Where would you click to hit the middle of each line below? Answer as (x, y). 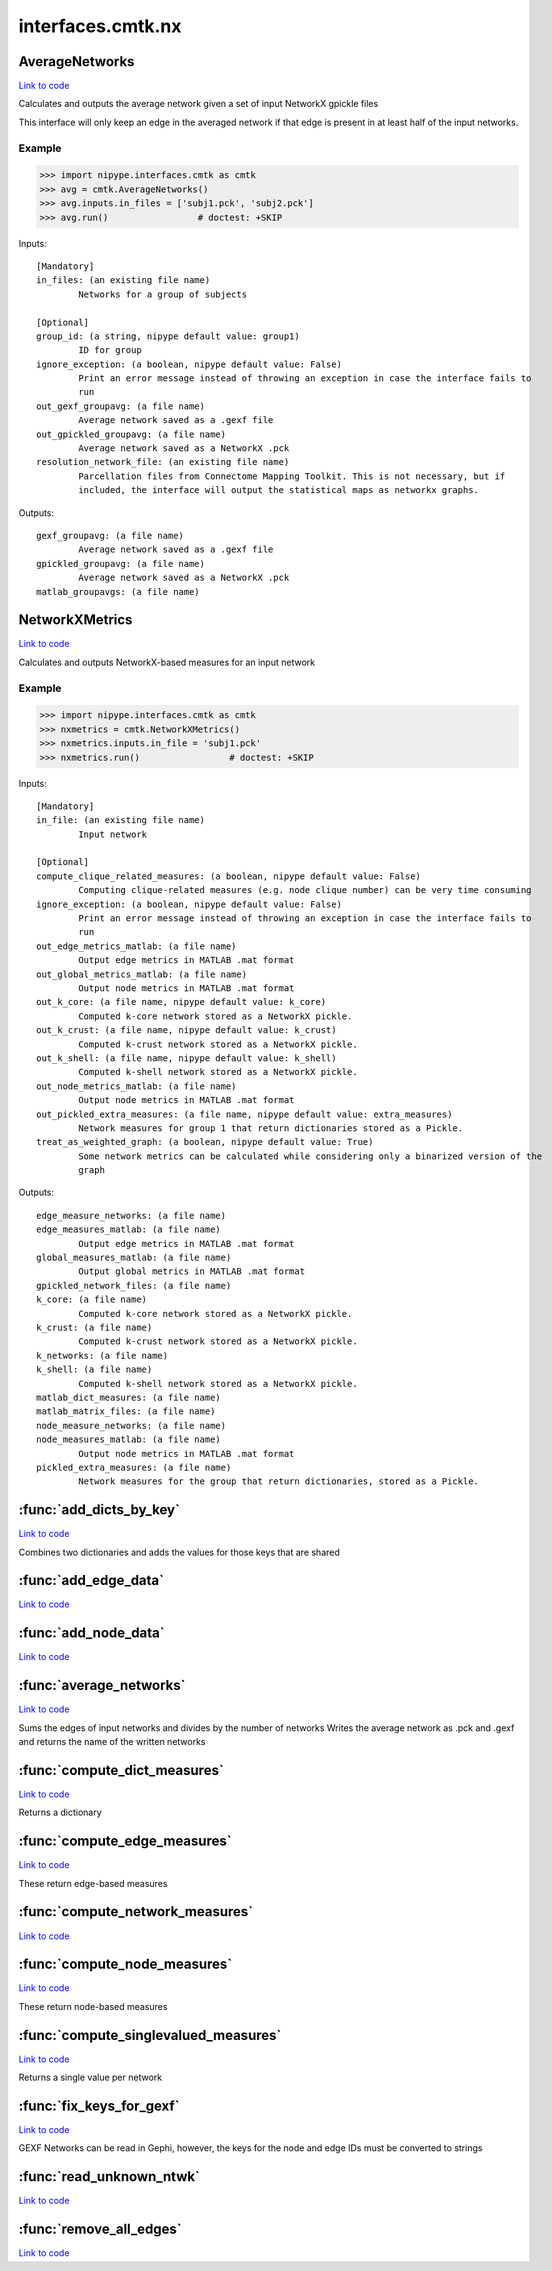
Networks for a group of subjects (163, 294)
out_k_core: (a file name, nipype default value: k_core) (181, 1002)
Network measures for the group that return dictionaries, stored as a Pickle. (279, 1481)
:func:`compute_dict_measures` (121, 1770)
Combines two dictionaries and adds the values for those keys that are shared (179, 1552)
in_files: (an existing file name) (123, 280)
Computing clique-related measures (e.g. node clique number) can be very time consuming (305, 890)
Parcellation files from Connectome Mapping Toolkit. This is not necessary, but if (292, 476)
